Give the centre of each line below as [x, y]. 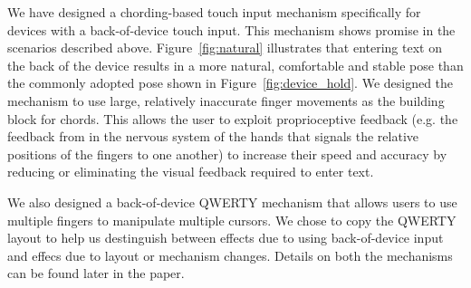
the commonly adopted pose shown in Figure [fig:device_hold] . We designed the [231, 83]
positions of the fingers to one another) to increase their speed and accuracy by [227, 154]
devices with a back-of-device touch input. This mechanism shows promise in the [231, 29]
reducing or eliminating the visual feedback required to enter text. [191, 172]
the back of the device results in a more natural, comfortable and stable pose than [235, 65]
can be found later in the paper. [96, 273]
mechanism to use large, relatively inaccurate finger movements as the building [226, 100]
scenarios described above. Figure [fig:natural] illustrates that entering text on [225, 48]
